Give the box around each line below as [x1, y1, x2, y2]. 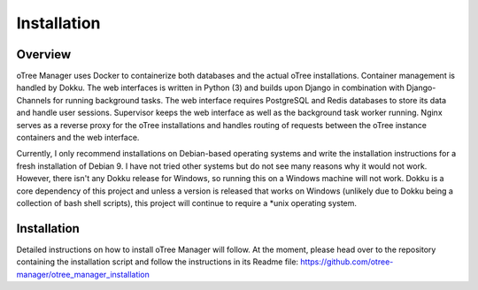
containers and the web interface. [16, 133, 140, 143]
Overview [16, 47, 72, 62]
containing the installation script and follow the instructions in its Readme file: [16, 256, 299, 267]
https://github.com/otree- [300, 256, 394, 267]
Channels [16, 95, 51, 105]
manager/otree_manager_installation [16, 269, 150, 279]
